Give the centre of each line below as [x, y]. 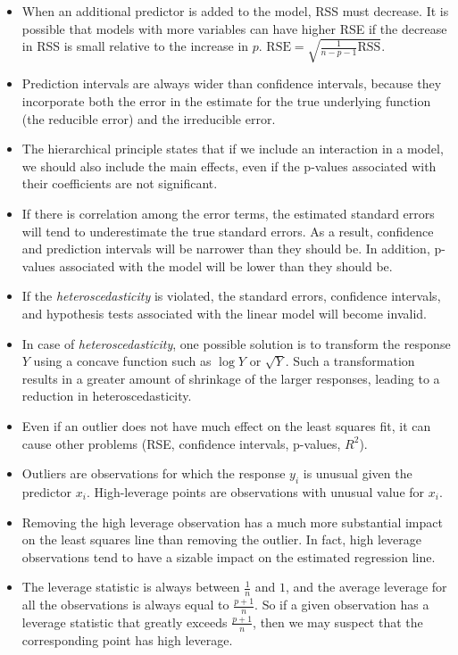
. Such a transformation [350, 361]
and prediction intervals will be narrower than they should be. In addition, [226, 249]
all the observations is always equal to [125, 605]
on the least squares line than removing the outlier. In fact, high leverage [222, 539]
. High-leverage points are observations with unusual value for [255, 491]
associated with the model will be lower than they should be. [226, 265]
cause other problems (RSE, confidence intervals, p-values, [181, 443]
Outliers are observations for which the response [154, 473]
